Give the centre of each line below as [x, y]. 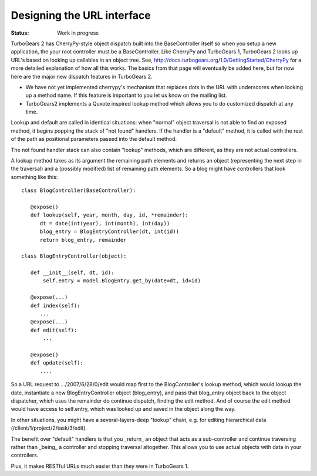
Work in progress [78, 33]
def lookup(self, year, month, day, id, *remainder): [109, 215]
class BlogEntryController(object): [74, 256]
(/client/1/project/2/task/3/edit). [49, 428]
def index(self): [55, 305]
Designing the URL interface [81, 15]
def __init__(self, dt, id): [72, 273]
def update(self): [57, 363]
